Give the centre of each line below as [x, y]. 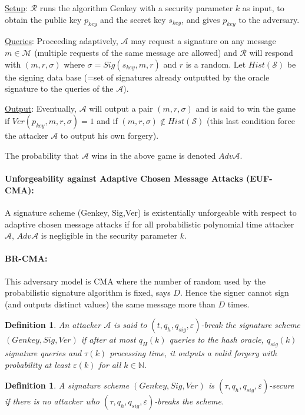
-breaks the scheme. [189, 401]
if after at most [108, 339]
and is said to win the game [246, 108]
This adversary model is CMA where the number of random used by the [135, 281]
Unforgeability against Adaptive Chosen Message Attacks [124, 178]
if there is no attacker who [52, 401]
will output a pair [121, 108]
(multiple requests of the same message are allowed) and [136, 52]
